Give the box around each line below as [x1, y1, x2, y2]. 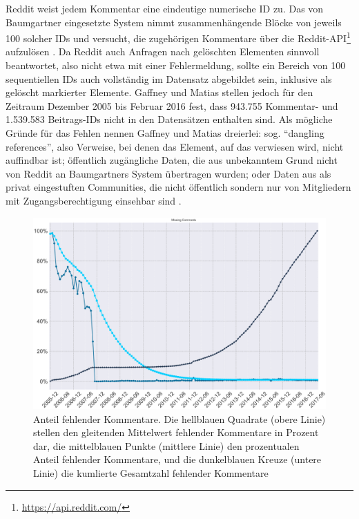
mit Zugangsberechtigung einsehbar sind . [6, 193, 182, 207]
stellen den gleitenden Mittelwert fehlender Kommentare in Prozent [33, 425, 319, 440]
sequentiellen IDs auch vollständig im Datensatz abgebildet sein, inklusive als [6, 71, 332, 86]
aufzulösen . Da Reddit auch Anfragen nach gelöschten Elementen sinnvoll [6, 44, 320, 59]
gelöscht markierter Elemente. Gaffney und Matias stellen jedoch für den [6, 85, 313, 100]
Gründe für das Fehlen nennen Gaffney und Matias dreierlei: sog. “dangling [6, 126, 324, 140]
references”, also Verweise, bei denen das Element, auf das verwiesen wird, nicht [6, 139, 344, 153]
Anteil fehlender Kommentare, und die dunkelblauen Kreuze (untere [33, 452, 322, 466]
